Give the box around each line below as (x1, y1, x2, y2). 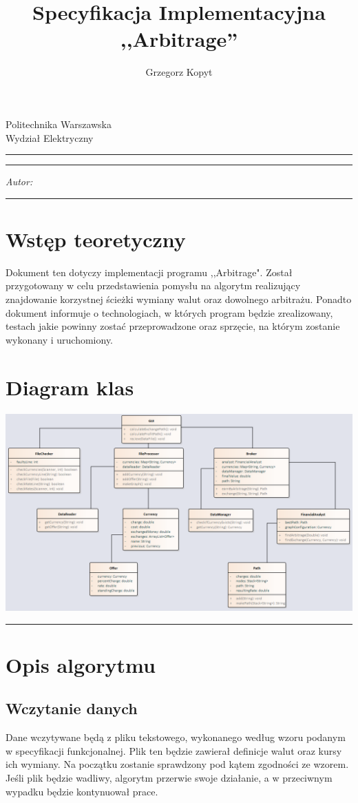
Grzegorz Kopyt (145, 65, 213, 79)
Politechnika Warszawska (6, 116, 112, 131)
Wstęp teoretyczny (6, 225, 186, 253)
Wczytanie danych (6, 698, 138, 719)
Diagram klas (6, 373, 134, 401)
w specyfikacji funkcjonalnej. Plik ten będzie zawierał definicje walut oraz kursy (6, 743, 342, 758)
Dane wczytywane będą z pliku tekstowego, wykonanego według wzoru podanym (6, 730, 346, 744)
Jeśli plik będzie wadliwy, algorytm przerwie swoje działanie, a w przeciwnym (6, 770, 333, 784)
